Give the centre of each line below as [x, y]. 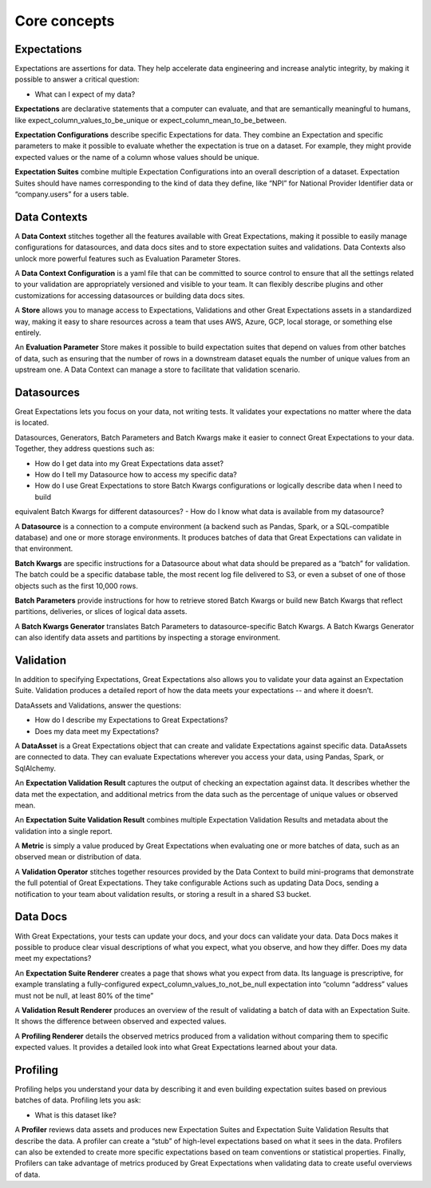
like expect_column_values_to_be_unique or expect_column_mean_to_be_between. [151, 120]
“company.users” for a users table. [72, 194]
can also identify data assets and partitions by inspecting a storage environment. [148, 638]
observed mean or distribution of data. [78, 857]
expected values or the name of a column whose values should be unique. [137, 157]
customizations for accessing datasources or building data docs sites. [130, 295]
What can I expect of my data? [85, 94]
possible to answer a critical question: [77, 79]
